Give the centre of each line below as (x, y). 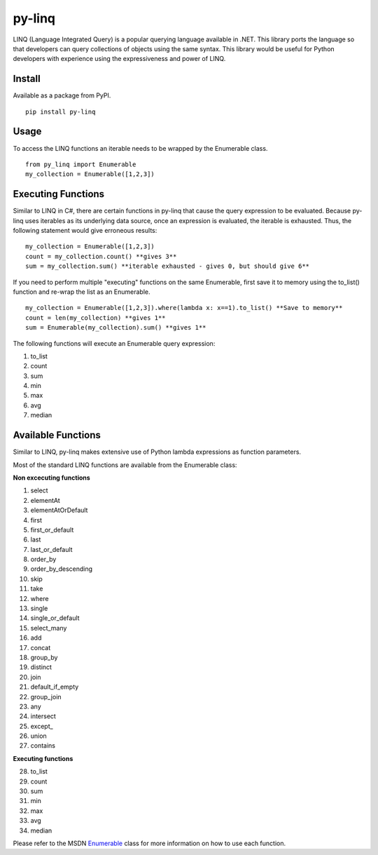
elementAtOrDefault (59, 510)
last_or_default (51, 549)
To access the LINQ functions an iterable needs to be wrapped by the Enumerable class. (140, 148)
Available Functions (57, 435)
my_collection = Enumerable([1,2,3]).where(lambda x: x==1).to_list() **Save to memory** (184, 308)
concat (41, 647)
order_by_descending (62, 569)
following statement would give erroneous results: (85, 230)
